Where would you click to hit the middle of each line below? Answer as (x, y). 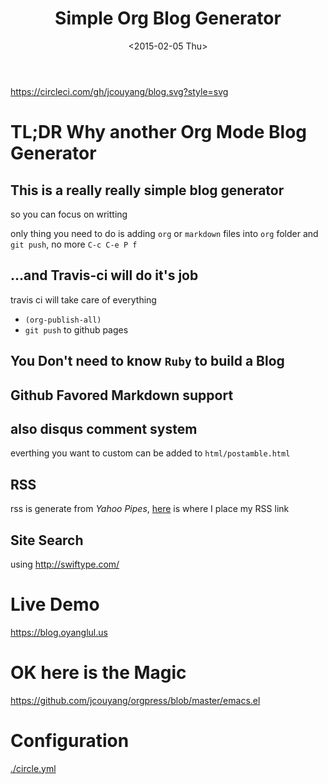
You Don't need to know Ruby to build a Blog (147, 361)
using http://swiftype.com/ (65, 564)
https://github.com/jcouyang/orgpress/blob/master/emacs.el (135, 700)
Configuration (70, 741)
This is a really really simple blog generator (147, 190)
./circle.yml (33, 768)
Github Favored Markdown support (122, 395)
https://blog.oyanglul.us (59, 632)
